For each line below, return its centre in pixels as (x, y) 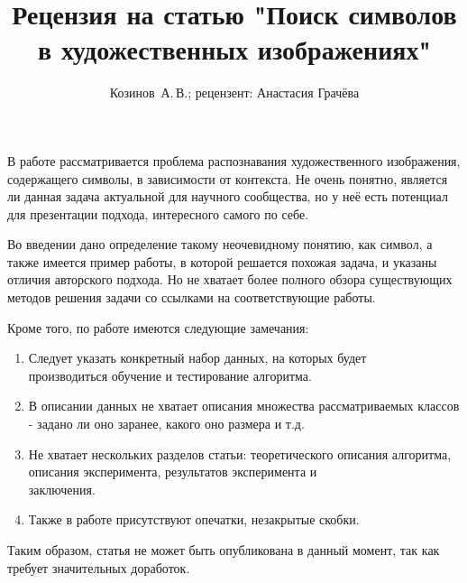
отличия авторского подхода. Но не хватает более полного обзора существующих (230, 279)
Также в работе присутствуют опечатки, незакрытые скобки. (194, 519)
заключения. (62, 489)
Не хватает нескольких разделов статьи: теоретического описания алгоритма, (240, 453)
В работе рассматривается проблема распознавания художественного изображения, (234, 160)
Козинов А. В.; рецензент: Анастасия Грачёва (234, 93)
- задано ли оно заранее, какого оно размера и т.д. (166, 424)
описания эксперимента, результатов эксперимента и (173, 472)
